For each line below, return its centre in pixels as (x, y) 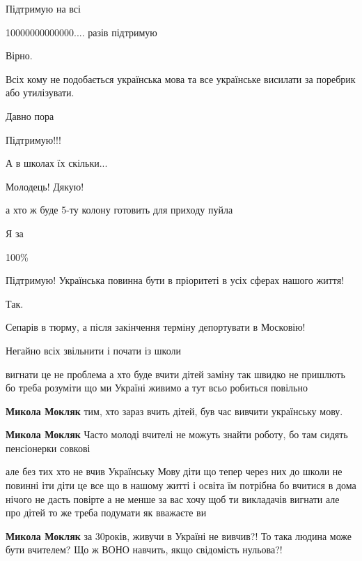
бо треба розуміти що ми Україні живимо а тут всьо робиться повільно (157, 388)
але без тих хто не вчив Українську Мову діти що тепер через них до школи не (174, 471)
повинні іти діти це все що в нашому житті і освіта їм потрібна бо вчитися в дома (181, 485)
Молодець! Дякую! (45, 186)
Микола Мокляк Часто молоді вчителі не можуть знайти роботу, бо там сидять (177, 434)
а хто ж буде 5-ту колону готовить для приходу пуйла (119, 210)
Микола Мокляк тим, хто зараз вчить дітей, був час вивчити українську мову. (174, 411)
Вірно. (19, 55)
